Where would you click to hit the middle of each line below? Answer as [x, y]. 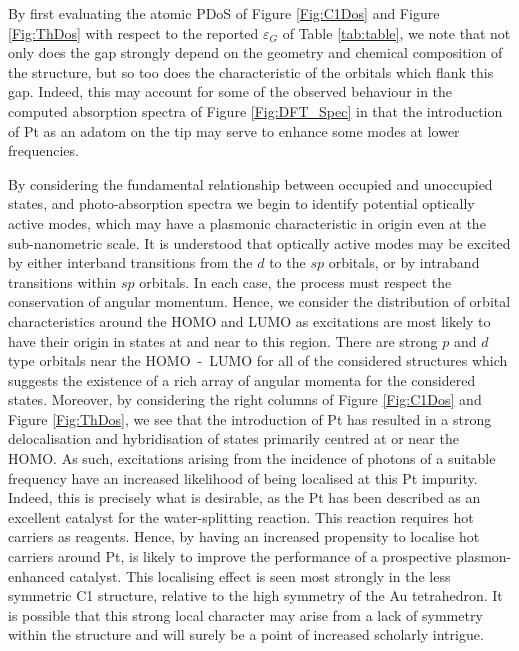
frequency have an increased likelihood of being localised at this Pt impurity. [243, 477]
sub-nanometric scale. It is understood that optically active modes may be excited [259, 242]
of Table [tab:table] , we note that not [396, 32]
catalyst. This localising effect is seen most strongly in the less [260, 575]
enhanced [36, 575]
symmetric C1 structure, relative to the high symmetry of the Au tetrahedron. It [255, 595]
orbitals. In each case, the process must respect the [295, 281]
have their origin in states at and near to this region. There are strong [223, 340]
